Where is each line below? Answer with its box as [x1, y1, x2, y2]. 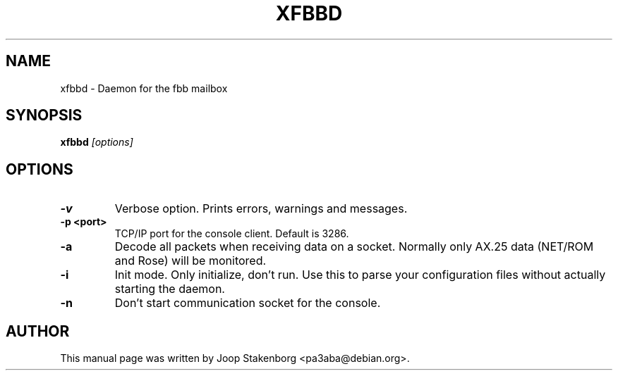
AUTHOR [6, 322, 70, 340]
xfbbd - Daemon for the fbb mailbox [60, 82, 228, 94]
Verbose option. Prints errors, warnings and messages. [114, 201, 408, 216]
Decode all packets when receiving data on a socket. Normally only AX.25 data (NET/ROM [114, 239, 594, 254]
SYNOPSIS [6, 106, 83, 125]
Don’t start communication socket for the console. [114, 296, 381, 311]
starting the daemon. [114, 282, 225, 296]
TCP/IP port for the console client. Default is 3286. [114, 227, 349, 240]
